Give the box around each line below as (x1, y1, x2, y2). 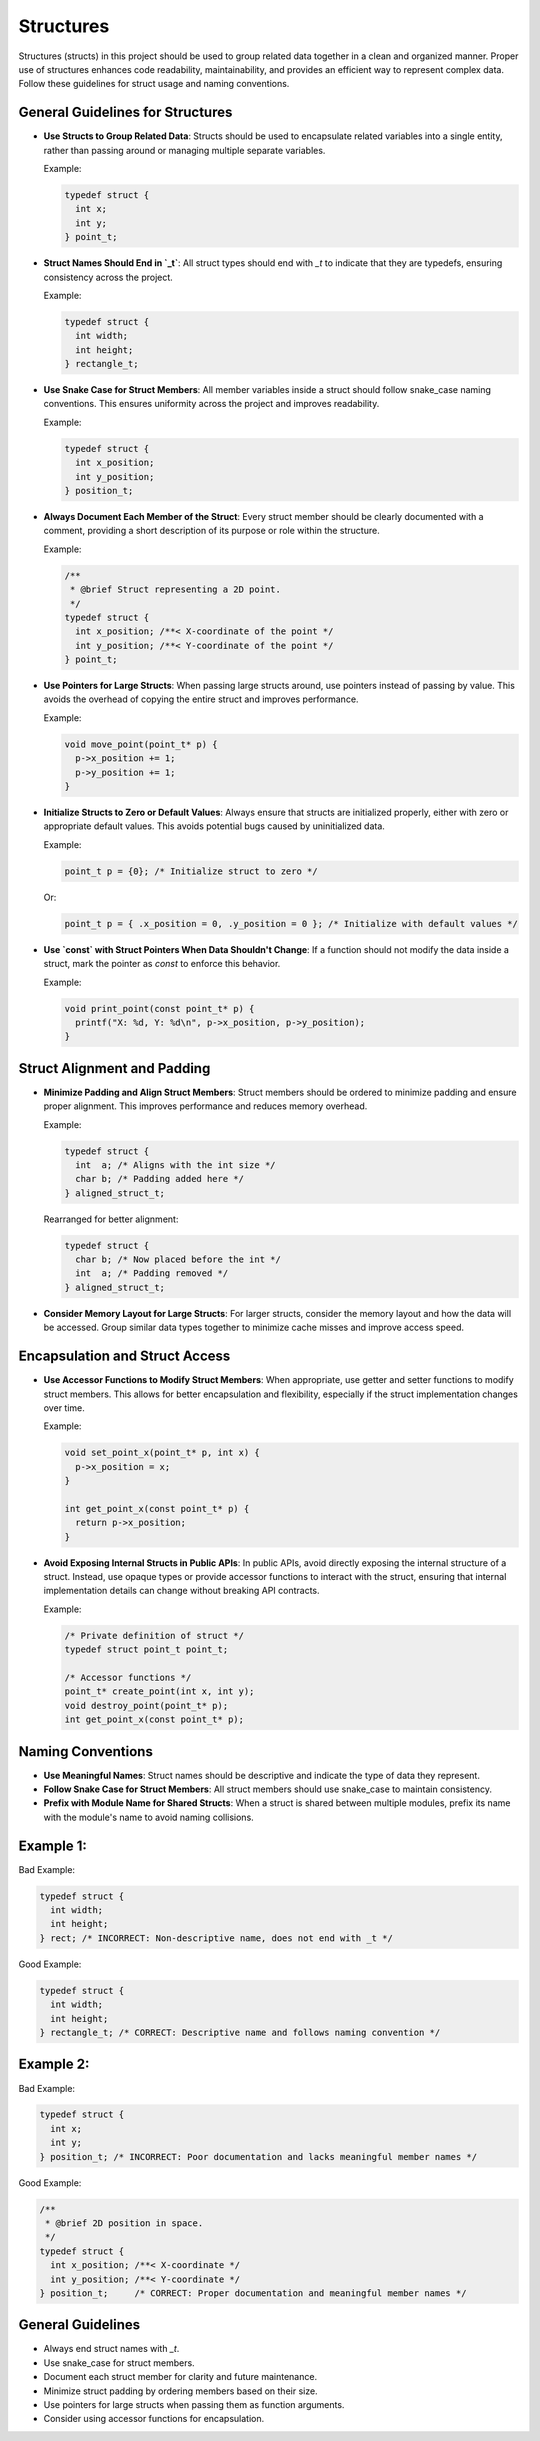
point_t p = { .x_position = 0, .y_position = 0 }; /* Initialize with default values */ (64, 918, 519, 929)
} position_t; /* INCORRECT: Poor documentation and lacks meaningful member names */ (39, 2151, 478, 2162)
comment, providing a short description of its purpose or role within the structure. (43, 525, 380, 537)
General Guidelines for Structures (18, 104, 233, 121)
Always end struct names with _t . (43, 2343, 180, 2355)
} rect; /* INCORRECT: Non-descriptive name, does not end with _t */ (39, 1932, 394, 1944)
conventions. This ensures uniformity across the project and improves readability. (43, 398, 380, 410)
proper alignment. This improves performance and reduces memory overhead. (43, 1100, 368, 1112)
